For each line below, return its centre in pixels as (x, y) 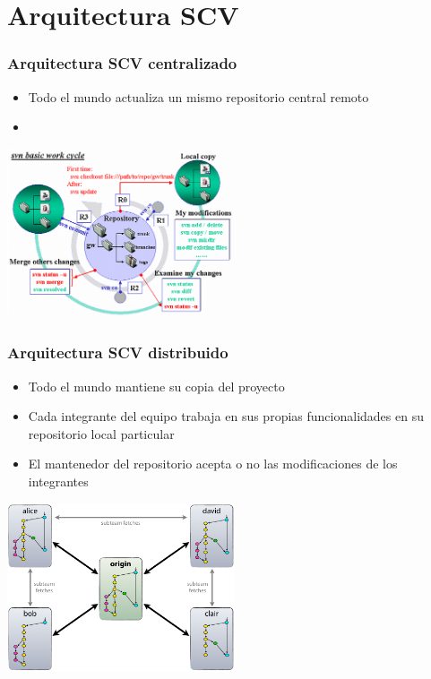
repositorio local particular (101, 433)
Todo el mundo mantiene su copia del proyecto (156, 386)
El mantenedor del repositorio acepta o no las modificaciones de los (213, 464)
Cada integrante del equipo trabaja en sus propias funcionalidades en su (226, 416)
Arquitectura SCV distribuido (118, 352)
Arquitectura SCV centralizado (122, 63)
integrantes (58, 481)
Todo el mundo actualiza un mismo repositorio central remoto (198, 96)
